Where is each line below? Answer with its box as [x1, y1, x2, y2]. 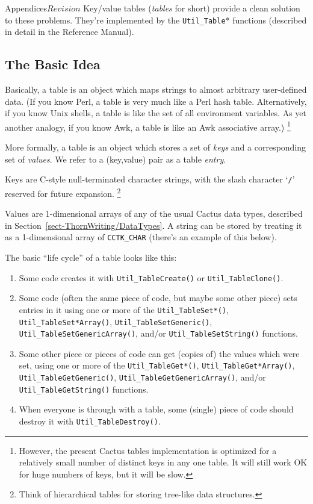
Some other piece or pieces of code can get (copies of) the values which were [19, 347, 300, 359]
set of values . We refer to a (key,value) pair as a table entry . [5, 152, 226, 165]
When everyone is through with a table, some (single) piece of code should [19, 403, 294, 415]
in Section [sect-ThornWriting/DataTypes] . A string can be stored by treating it [5, 219, 302, 231]
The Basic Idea [5, 55, 101, 73]
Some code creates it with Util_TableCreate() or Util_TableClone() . [19, 271, 284, 284]
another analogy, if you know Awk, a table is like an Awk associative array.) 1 [5, 119, 291, 133]
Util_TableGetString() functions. [19, 382, 149, 395]
